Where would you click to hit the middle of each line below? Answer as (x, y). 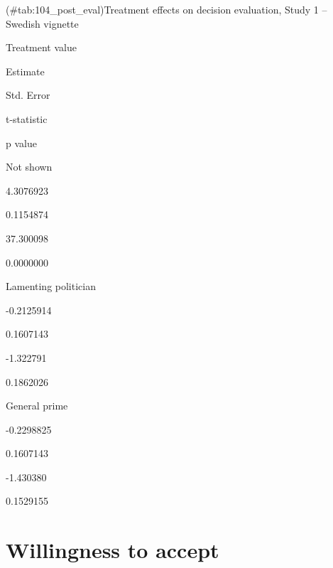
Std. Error (28, 95)
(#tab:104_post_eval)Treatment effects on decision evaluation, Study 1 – (166, 9)
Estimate (25, 71)
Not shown (29, 167)
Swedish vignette (42, 23)
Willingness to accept (113, 550)
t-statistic (27, 118)
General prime (37, 406)
